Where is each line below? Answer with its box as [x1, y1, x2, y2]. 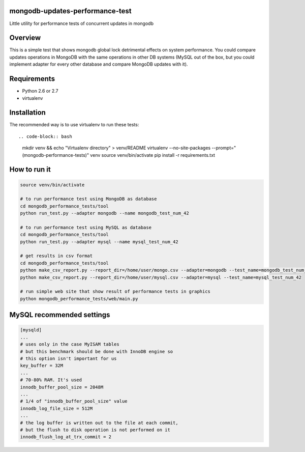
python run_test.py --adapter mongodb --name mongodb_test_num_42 [20, 210, 189, 216]
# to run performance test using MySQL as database [20, 224, 152, 230]
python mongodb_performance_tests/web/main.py [20, 296, 138, 301]
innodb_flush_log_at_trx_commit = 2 [20, 434, 112, 440]
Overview [9, 34, 41, 42]
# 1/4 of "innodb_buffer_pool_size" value [20, 399, 128, 404]
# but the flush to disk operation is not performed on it [20, 427, 170, 433]
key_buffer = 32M [20, 363, 64, 369]
